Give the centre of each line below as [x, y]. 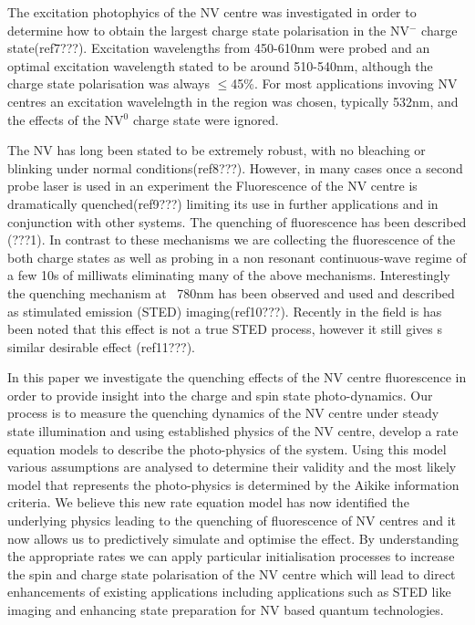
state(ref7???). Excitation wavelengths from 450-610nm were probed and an [219, 48]
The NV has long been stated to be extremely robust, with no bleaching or [217, 150]
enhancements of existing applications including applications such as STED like [229, 592]
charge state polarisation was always [109, 83]
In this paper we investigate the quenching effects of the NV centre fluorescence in [237, 377]
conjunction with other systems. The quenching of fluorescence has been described [237, 221]
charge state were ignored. [206, 119]
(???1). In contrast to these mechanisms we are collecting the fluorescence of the [232, 240]
